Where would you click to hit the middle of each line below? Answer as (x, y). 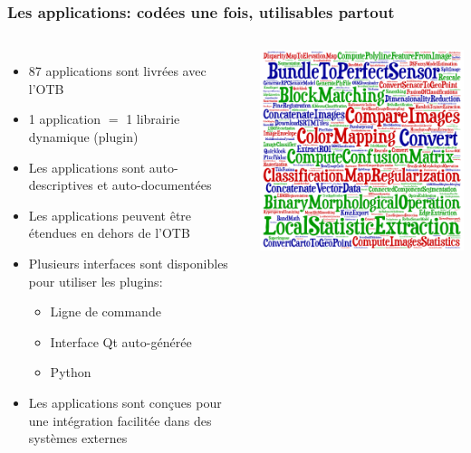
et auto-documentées (154, 185)
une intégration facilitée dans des (120, 420)
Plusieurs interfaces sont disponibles (128, 263)
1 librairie (153, 119)
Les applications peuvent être (110, 215)
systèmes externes (78, 438)
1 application (65, 119)
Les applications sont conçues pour (125, 402)
